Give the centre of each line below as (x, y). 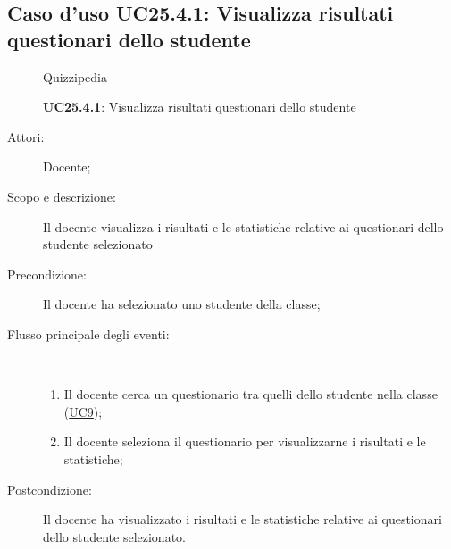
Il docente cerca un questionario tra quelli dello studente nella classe (251, 394)
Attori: (26, 136)
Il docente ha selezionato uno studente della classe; (182, 304)
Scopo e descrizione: (62, 196)
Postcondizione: (50, 489)
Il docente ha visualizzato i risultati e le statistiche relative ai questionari (242, 519)
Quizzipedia (75, 76)
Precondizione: (47, 274)
